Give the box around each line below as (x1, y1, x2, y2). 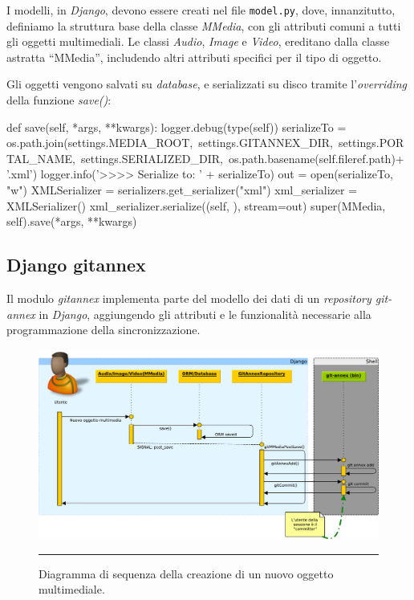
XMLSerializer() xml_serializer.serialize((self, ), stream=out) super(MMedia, (6, 197, 386, 214)
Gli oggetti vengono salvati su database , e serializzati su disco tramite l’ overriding (6, 76, 407, 92)
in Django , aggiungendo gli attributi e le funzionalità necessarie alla (39, 305, 371, 322)
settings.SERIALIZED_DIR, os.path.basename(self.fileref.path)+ (80, 149, 404, 166)
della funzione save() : (6, 92, 112, 108)
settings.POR (338, 134, 404, 151)
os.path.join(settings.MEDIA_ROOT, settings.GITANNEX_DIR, (6, 134, 333, 151)
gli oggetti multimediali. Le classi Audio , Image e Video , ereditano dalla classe (6, 33, 390, 50)
